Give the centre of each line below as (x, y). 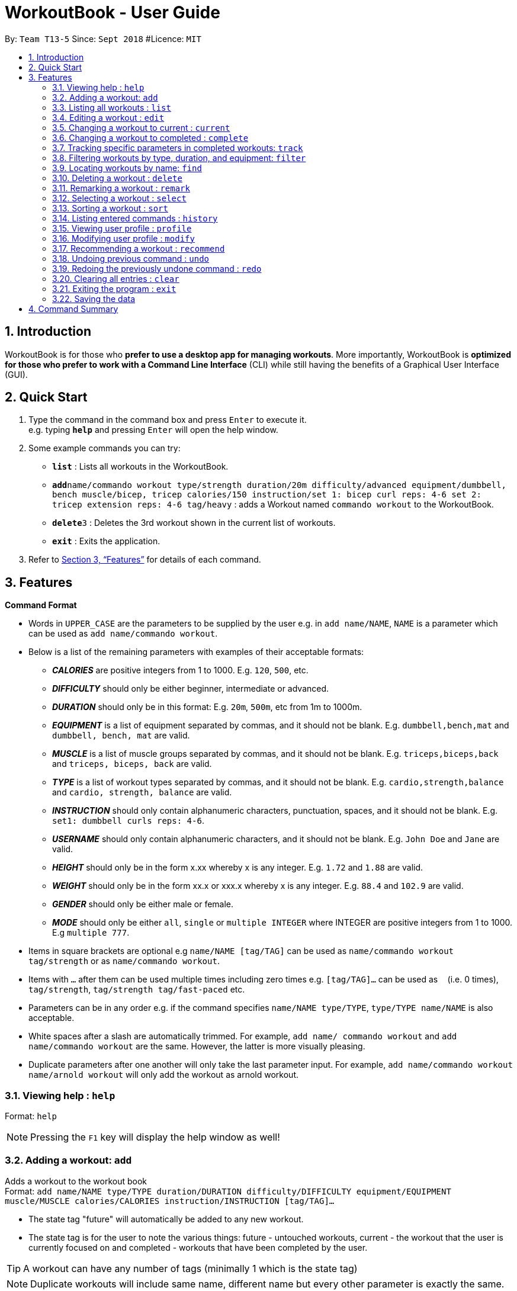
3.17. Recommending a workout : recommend (139, 248)
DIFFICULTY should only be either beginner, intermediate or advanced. (191, 689)
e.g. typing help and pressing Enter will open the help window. (153, 430)
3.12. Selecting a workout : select (119, 198)
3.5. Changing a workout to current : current (141, 127)
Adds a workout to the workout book (76, 1181)
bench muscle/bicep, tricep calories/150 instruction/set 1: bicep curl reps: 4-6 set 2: (267, 495)
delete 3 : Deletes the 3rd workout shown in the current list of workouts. (194, 523)
